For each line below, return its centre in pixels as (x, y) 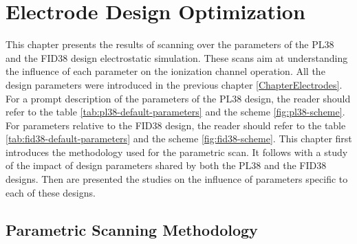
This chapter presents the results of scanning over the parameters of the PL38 (170, 44)
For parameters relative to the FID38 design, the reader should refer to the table (176, 125)
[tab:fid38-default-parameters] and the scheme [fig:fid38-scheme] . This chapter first (179, 138)
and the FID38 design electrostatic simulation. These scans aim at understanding (177, 57)
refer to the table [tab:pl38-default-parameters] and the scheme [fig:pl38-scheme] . (175, 112)
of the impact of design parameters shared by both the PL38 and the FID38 (166, 165)
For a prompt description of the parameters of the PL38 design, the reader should (178, 98)
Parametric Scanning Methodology (132, 229)
